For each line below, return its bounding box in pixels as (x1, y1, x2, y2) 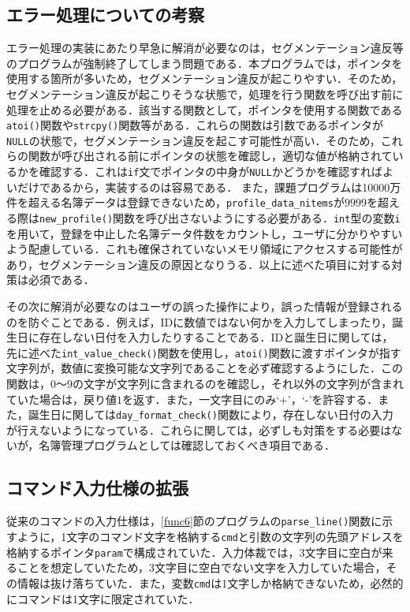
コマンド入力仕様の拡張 (6, 476, 188, 500)
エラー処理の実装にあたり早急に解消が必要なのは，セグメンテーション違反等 (6, 39, 404, 56)
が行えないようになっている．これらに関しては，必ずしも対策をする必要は (6, 421, 392, 438)
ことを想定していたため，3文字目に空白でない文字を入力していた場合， (17, 559, 386, 576)
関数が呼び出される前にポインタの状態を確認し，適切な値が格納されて (28, 147, 393, 164)
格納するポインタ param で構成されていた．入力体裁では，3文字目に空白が (6, 543, 382, 560)
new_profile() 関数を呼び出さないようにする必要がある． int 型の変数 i (39, 209, 401, 226)
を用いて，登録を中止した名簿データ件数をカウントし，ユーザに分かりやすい (6, 225, 403, 241)
